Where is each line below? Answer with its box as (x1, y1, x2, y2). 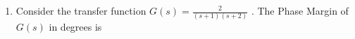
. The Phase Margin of (251, 3, 349, 17)
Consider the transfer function (15, 3, 147, 17)
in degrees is (49, 19, 102, 34)
